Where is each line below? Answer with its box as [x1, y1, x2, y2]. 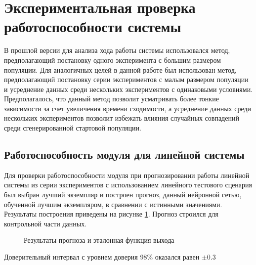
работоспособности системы [4, 16, 181, 37]
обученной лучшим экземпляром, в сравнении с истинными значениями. [4, 199, 222, 209]
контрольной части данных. [4, 218, 87, 228]
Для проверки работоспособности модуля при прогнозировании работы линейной [4, 170, 250, 180]
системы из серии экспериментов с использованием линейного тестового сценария [4, 179, 253, 190]
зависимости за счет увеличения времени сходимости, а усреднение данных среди [4, 103, 252, 113]
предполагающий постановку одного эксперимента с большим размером [4, 54, 221, 65]
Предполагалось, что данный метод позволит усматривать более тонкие [4, 93, 219, 104]
